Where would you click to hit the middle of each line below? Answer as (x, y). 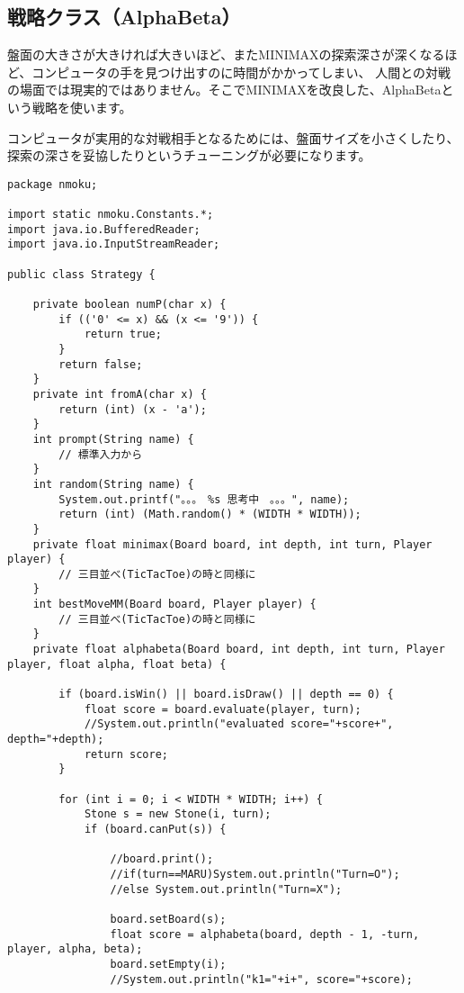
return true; (123, 334)
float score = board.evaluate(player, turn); (223, 709)
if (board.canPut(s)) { (155, 829)
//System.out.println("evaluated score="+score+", (239, 724)
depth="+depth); (56, 740)
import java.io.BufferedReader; (104, 229)
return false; (101, 364)
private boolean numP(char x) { (129, 305)
